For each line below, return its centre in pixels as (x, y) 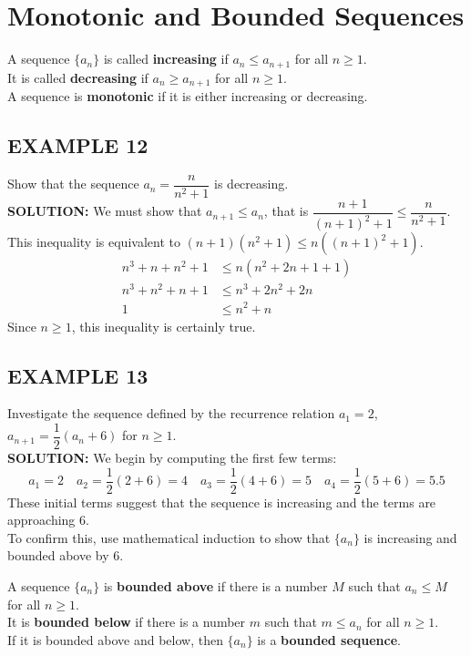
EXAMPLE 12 (78, 145)
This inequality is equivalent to (94, 242)
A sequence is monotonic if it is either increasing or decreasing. (188, 96)
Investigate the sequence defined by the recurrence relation (171, 413)
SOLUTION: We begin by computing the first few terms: (172, 457)
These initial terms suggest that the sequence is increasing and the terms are (222, 502)
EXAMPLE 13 (78, 375)
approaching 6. (48, 520)
